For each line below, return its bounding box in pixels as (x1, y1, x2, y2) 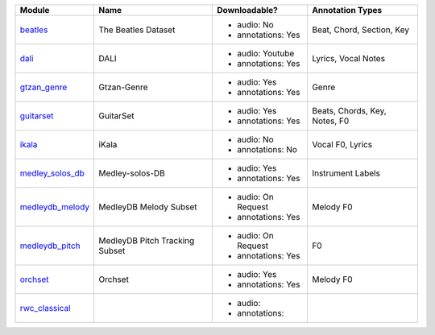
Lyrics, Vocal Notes (311, 53, 386, 64)
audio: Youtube (236, 48, 295, 59)
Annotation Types (311, 5, 383, 15)
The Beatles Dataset (98, 24, 176, 35)
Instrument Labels (311, 167, 380, 179)
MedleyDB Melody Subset (98, 201, 197, 213)
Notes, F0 (311, 115, 350, 126)
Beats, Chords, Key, (311, 105, 387, 116)
